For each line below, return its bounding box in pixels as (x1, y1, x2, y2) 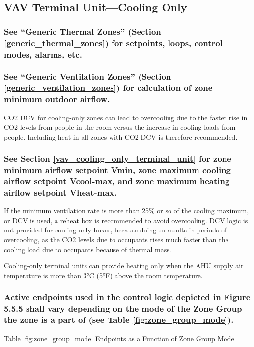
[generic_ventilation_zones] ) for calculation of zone (4, 82, 213, 94)
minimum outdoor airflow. (4, 93, 110, 105)
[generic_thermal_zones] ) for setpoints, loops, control (4, 36, 223, 49)
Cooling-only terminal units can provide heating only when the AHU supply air (4, 260, 244, 271)
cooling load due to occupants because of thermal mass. (4, 244, 171, 254)
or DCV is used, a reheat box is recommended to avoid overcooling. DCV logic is (4, 215, 248, 225)
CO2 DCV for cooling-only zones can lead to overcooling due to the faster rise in (4, 112, 248, 122)
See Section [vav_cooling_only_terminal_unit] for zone (4, 152, 231, 165)
